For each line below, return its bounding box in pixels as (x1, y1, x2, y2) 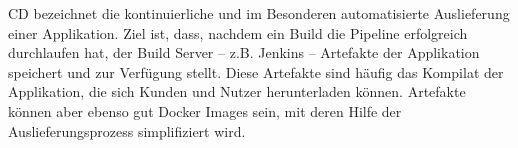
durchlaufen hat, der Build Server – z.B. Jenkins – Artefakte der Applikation (8, 42, 480, 63)
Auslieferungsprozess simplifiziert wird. (8, 120, 246, 141)
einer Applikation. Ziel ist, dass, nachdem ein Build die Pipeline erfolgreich (8, 22, 468, 43)
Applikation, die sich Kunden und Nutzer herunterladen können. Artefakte (8, 81, 466, 102)
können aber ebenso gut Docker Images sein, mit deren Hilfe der (8, 100, 402, 121)
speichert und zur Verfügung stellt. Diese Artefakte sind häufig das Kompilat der (8, 61, 504, 82)
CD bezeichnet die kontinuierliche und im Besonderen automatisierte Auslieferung (8, 3, 510, 23)
